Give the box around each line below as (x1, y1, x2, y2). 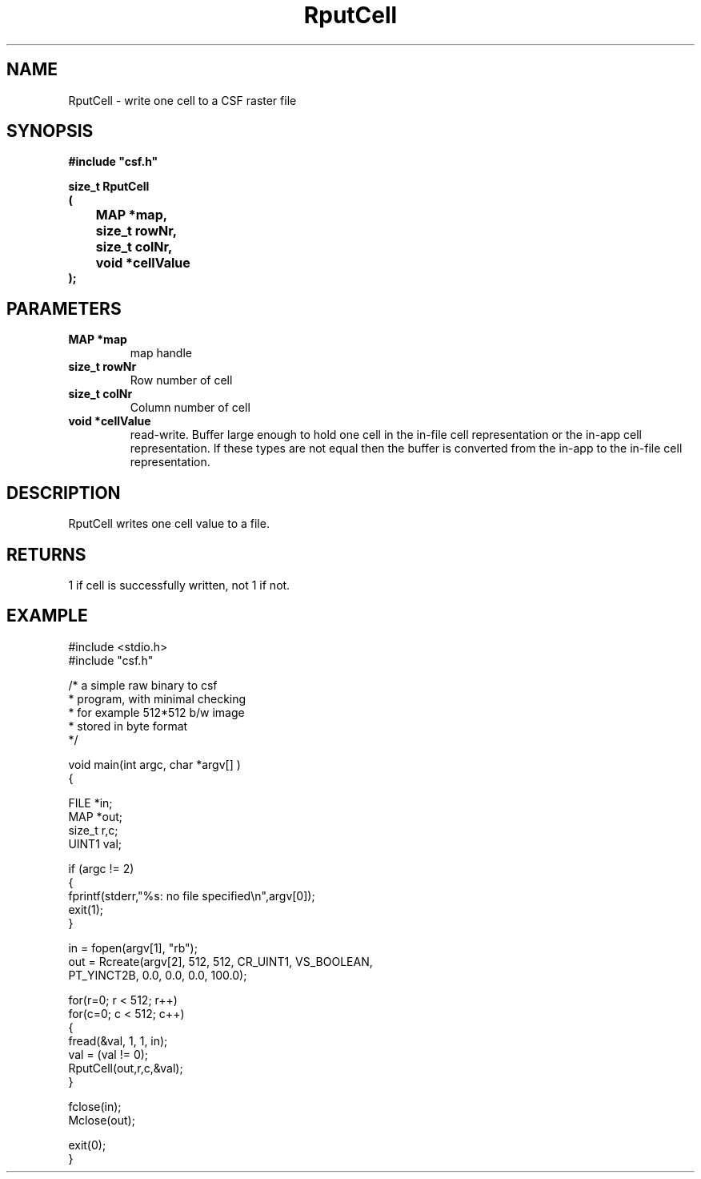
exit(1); (68, 902, 103, 916)
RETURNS (6, 544, 86, 565)
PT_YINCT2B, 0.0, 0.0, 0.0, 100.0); (68, 968, 247, 982)
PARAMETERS (6, 298, 122, 319)
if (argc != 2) (68, 861, 134, 875)
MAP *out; (68, 809, 123, 823)
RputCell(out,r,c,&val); (68, 1060, 183, 1075)
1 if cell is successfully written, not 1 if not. (68, 577, 290, 592)
